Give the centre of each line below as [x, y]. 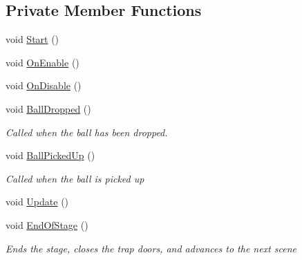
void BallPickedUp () [50, 155]
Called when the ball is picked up [75, 178]
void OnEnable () [43, 62]
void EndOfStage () [47, 224]
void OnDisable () [44, 85]
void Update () [37, 202]
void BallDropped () [48, 108]
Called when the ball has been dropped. [87, 132]
